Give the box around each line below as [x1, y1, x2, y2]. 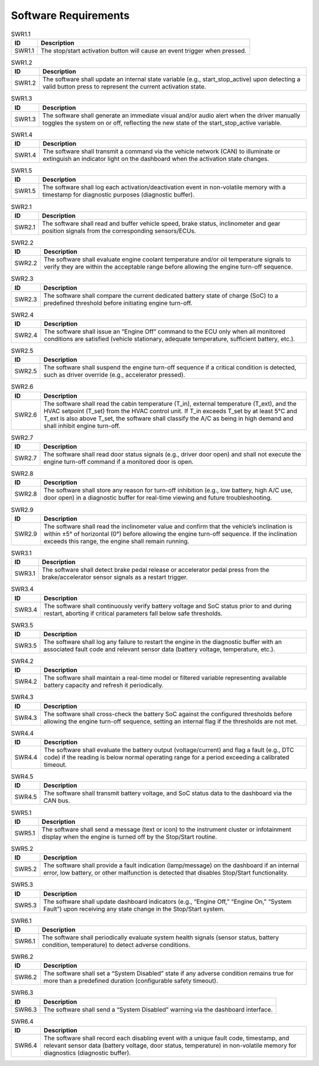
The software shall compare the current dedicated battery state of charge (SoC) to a [43, 291, 279, 299]
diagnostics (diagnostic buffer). [43, 1049, 131, 1057]
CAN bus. [43, 797, 70, 805]
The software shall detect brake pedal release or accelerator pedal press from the [41, 566, 270, 574]
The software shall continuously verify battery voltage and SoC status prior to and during [44, 601, 292, 610]
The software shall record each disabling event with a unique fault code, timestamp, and [43, 1034, 289, 1042]
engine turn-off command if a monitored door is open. [43, 458, 194, 466]
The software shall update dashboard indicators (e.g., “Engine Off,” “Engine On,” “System [43, 897, 292, 906]
